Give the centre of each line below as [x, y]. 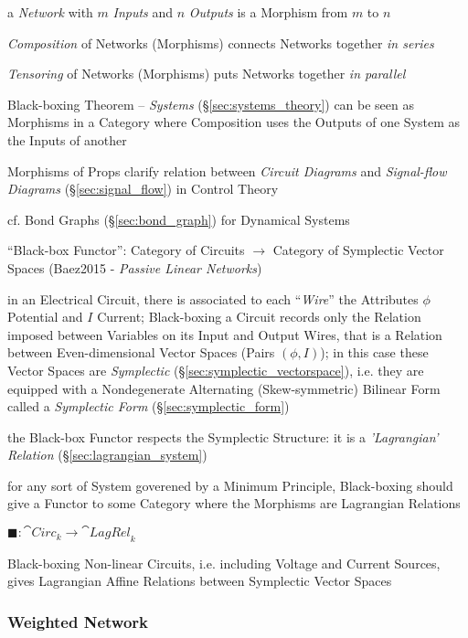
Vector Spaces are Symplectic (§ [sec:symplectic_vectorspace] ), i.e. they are [216, 370]
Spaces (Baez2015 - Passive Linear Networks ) [135, 267]
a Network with [50, 12]
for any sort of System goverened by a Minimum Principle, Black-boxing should [230, 485]
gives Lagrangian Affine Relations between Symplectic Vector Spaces [200, 581]
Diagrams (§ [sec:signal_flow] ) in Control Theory [143, 189]
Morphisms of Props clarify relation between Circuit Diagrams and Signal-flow [227, 170]
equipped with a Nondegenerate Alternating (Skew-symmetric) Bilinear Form [224, 388]
